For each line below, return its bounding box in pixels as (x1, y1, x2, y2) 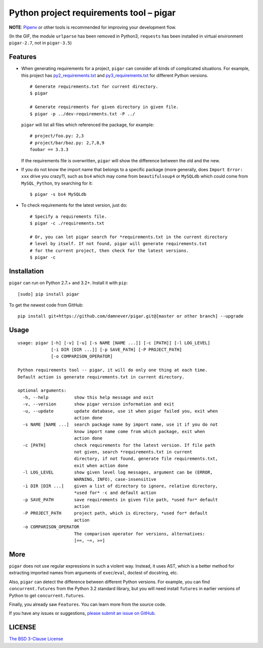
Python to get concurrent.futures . (9, 592, 85, 598)
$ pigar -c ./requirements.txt (30, 221, 105, 226)
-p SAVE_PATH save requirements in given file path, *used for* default (22, 497, 218, 502)
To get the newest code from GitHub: (9, 302, 84, 308)
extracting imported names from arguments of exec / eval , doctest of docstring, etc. (9, 570, 178, 576)
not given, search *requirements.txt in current (74, 449, 192, 455)
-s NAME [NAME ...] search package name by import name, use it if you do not (22, 422, 218, 427)
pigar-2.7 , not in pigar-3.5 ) (9, 40, 72, 46)
